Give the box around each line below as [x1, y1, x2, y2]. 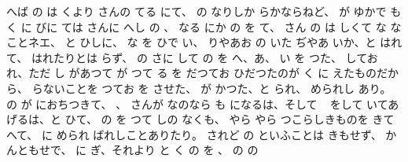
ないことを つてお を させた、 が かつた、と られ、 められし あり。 [42, 79, 391, 96]
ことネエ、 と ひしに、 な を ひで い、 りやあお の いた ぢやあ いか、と [6, 34, 377, 50]
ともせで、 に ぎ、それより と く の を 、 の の [17, 142, 259, 158]
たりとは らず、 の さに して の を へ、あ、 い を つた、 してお [53, 49, 378, 65]
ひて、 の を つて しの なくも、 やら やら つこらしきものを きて [64, 111, 395, 127]
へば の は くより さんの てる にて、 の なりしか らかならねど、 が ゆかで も [6, 3, 402, 19]
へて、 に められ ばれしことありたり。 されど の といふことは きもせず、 [6, 126, 382, 142]
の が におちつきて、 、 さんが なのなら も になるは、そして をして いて [6, 95, 388, 112]
